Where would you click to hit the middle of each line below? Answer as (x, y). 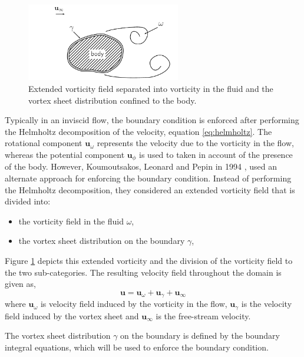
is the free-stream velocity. (203, 315)
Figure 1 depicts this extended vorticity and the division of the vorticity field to (149, 261)
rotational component (44, 143)
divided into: (28, 201)
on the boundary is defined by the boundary (200, 335)
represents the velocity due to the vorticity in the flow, (195, 143)
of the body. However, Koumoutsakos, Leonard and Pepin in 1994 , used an (141, 166)
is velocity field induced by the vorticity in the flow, (134, 304)
